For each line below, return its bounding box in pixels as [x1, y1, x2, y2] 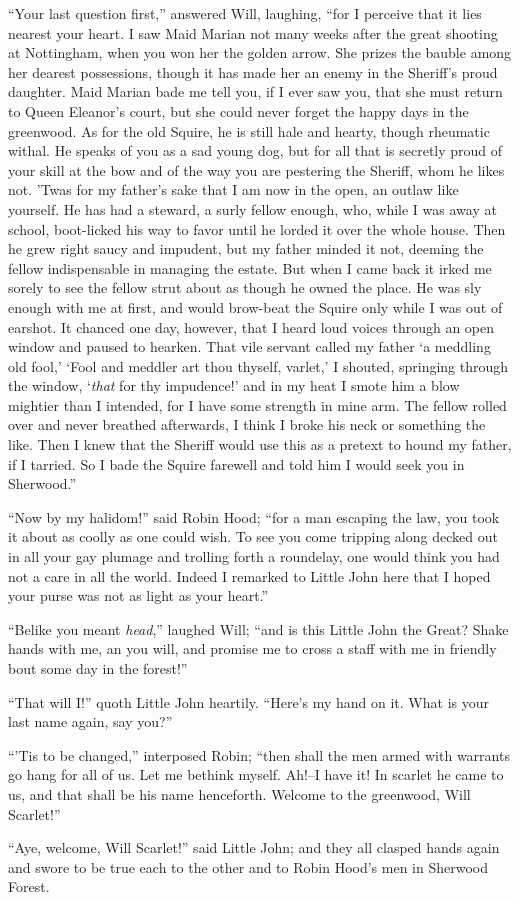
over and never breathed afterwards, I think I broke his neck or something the [8, 414, 486, 435]
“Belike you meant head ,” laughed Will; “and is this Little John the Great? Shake [8, 618, 509, 639]
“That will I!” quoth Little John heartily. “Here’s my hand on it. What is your [8, 691, 489, 712]
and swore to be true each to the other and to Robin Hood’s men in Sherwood [8, 856, 489, 877]
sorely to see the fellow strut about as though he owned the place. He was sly [8, 277, 482, 298]
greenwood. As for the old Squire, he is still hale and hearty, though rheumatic [8, 120, 490, 141]
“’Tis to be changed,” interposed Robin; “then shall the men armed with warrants [8, 744, 510, 765]
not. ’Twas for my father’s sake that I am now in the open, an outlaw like [8, 179, 459, 200]
